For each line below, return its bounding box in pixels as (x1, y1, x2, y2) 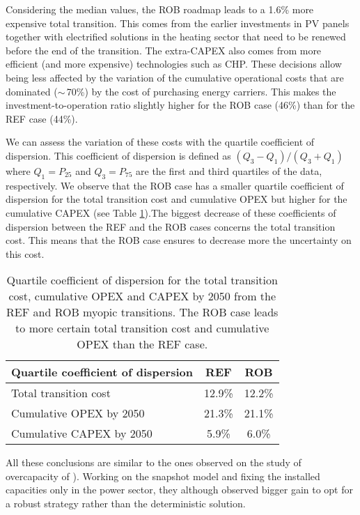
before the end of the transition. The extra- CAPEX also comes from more (6, 43, 322, 57)
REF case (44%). (6, 111, 78, 125)
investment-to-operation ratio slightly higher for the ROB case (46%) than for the (6, 98, 355, 112)
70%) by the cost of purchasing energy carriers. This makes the (66, 84, 336, 98)
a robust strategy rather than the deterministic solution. (6, 496, 246, 511)
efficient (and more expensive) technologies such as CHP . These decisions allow (6, 56, 342, 71)
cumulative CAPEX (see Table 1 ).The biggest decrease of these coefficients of (6, 205, 336, 220)
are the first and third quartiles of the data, (136, 163, 322, 178)
